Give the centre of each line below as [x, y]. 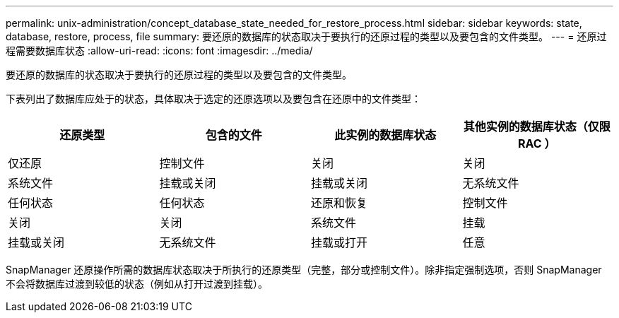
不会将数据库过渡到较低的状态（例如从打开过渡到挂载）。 [137, 284]
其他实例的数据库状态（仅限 [537, 126]
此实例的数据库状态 [385, 135]
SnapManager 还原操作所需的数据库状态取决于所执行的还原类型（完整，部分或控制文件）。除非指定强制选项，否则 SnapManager [304, 270]
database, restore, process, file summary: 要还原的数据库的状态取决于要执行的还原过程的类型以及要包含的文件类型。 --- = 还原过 [306, 36]
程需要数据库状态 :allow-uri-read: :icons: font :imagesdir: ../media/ [159, 51]
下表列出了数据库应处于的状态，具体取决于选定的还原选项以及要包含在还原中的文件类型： [213, 99]
